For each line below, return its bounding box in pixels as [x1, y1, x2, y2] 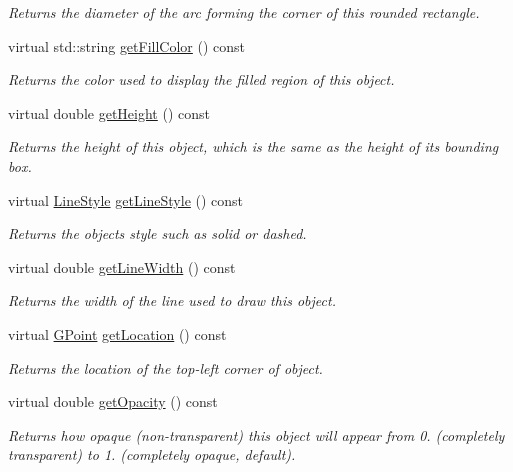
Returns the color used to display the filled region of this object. [8, 69, 395, 90]
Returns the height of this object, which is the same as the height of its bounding [8, 136, 499, 157]
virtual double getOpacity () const [8, 391, 218, 412]
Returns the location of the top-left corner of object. [8, 357, 323, 378]
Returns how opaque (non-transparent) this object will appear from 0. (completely [8, 424, 505, 445]
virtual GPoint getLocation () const [8, 323, 227, 344]
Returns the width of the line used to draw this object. [8, 290, 336, 311]
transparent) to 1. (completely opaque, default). [8, 444, 296, 465]
